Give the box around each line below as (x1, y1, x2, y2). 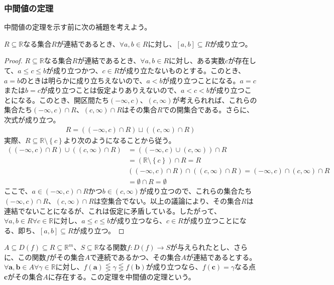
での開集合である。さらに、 (162, 104, 254, 115)
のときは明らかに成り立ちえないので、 (20, 75, 147, 85)
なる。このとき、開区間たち (18, 94, 109, 105)
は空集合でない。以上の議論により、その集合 (93, 195, 242, 206)
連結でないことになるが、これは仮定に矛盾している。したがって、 (4, 205, 221, 216)
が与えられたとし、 (170, 242, 234, 252)
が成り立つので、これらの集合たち (139, 186, 252, 196)
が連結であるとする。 (186, 251, 257, 262)
